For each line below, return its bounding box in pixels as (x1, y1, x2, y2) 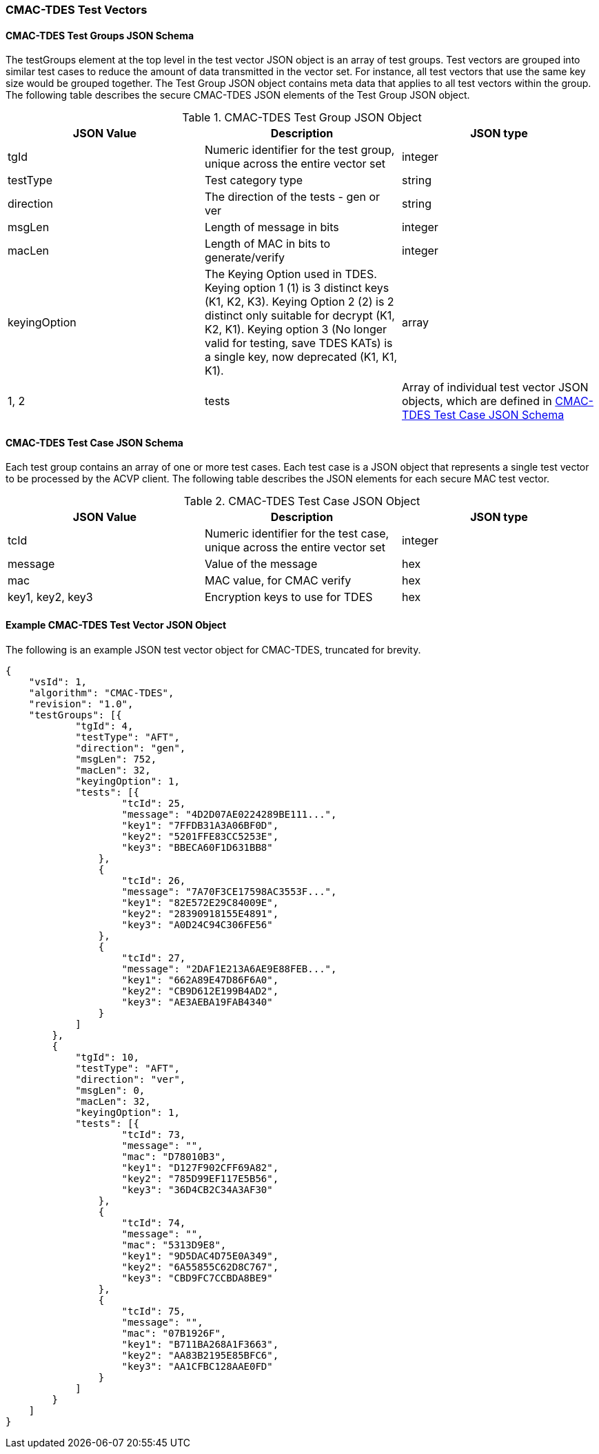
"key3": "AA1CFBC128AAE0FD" (121, 1360, 273, 1372)
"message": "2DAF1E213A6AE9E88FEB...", (121, 963, 337, 974)
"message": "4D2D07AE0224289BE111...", (121, 808, 337, 820)
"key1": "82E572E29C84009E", (121, 896, 279, 908)
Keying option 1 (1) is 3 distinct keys (204, 281, 389, 295)
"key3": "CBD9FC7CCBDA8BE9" (121, 1272, 273, 1284)
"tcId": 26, (121, 874, 186, 886)
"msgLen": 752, (75, 753, 157, 765)
